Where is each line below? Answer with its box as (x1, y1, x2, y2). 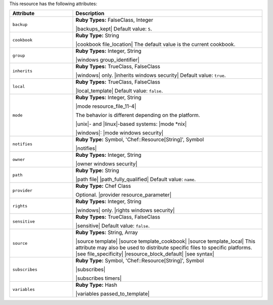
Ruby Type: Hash (75, 281, 117, 288)
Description (75, 10, 105, 17)
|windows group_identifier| (75, 56, 140, 63)
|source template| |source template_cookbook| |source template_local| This (75, 238, 255, 245)
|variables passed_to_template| (75, 290, 150, 297)
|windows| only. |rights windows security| (75, 207, 175, 214)
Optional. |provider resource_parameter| (75, 191, 172, 198)
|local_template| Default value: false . (75, 88, 163, 95)
